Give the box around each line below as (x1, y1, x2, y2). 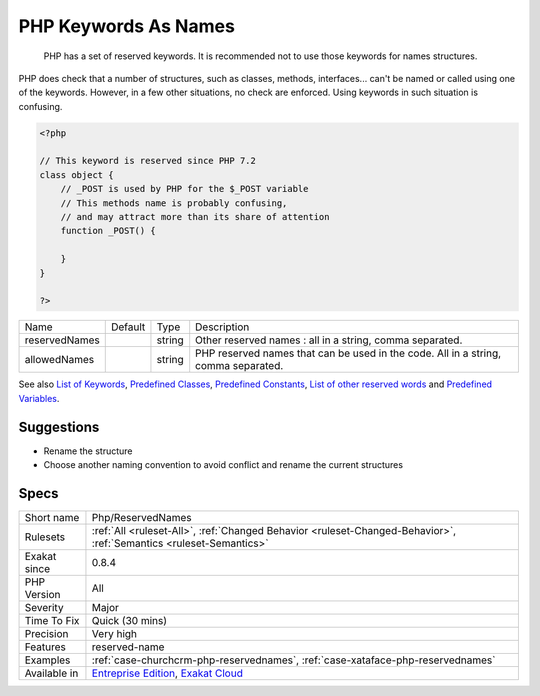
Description (195, 320, 250, 334)
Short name (24, 510, 80, 524)
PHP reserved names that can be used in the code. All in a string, (195, 346, 502, 360)
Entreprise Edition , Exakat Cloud (91, 666, 244, 680)
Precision (24, 626, 69, 640)
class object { (39, 169, 114, 180)
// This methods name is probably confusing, (60, 197, 288, 209)
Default (110, 320, 146, 334)
